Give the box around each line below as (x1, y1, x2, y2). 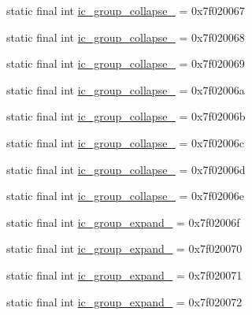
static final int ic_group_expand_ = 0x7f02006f (6, 213, 240, 230)
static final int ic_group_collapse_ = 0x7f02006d (6, 161, 246, 177)
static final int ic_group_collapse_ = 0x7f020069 (6, 55, 245, 72)
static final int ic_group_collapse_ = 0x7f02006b (6, 108, 246, 124)
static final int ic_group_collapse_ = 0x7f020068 (6, 28, 245, 45)
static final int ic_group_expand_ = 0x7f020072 (6, 293, 243, 309)
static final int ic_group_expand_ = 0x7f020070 (6, 240, 243, 257)
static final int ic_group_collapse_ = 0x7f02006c (6, 134, 244, 150)
